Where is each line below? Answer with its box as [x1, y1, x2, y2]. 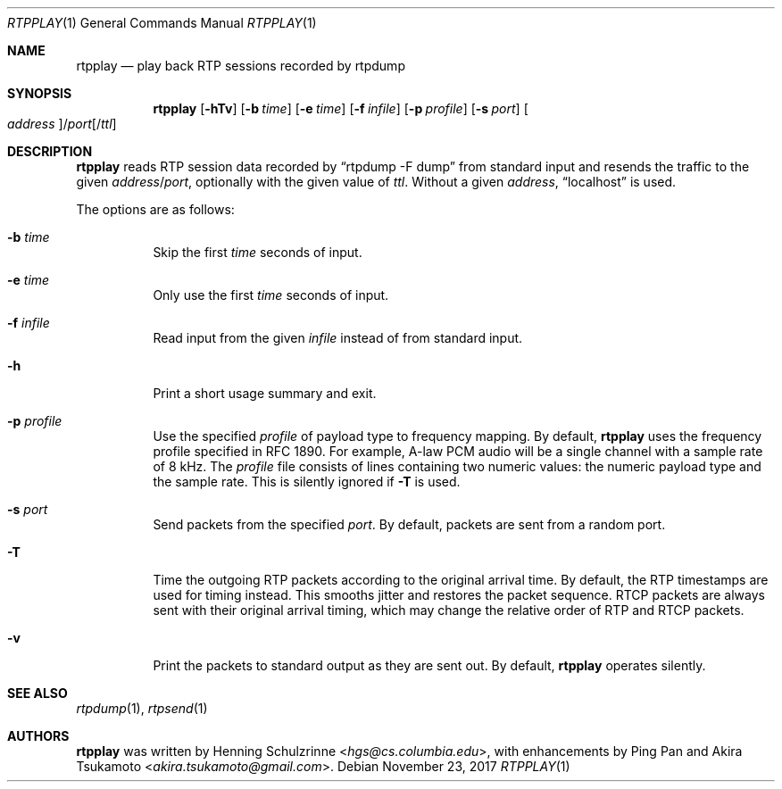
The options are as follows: [76, 202, 235, 217]
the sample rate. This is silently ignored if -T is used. [153, 474, 461, 489]
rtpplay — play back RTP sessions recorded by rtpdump [76, 58, 405, 73]
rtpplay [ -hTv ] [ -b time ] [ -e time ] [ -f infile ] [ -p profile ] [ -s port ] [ [153, 101, 528, 116]
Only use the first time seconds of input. [153, 287, 389, 303]
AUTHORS [7, 728, 70, 743]
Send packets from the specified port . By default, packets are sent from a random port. [153, 517, 666, 532]
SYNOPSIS [7, 86, 72, 101]
